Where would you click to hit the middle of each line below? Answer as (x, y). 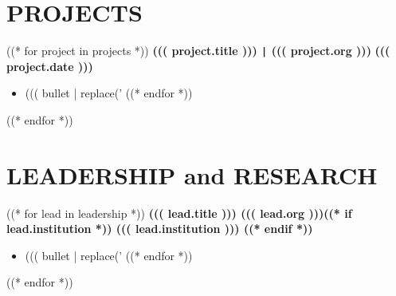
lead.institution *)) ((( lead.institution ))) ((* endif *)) (160, 229)
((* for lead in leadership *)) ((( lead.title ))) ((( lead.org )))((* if (179, 213)
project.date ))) (50, 66)
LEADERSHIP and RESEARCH (192, 174)
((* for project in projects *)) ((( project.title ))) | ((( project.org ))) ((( (198, 51)
